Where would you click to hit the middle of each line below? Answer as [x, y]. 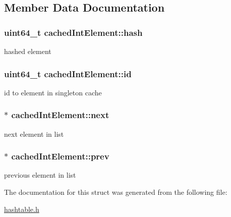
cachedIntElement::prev [60, 156]
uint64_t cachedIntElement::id [68, 73]
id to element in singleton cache [53, 92]
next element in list [34, 133]
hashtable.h [22, 209]
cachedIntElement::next [60, 115]
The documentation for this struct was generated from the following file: [116, 192]
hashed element [28, 51]
